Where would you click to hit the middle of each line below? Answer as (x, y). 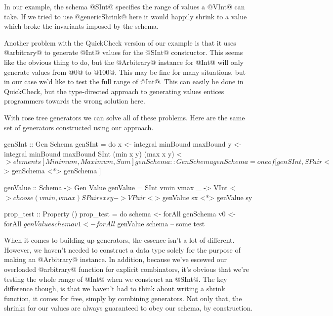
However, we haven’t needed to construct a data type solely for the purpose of (122, 249)
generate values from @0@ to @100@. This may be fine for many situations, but (125, 72)
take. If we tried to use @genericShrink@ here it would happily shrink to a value (125, 16)
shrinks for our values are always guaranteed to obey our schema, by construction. (128, 308)
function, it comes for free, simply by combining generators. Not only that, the (123, 298)
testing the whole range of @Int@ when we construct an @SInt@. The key (116, 279)
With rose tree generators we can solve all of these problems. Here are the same (125, 117)
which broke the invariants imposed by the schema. (81, 26)
